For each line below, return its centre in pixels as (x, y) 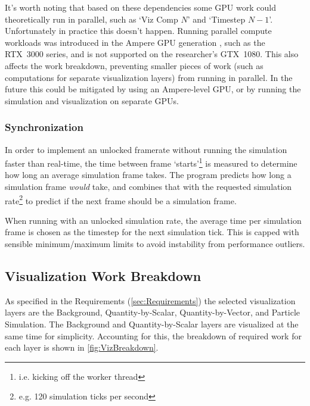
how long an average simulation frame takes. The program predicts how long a (148, 175)
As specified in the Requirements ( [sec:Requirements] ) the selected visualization (150, 300)
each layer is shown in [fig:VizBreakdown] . (82, 347)
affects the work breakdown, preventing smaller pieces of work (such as (134, 65)
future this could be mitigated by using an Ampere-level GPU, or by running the (153, 89)
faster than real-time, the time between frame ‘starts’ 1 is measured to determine (151, 162)
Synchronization (44, 127)
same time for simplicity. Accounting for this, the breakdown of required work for (153, 335)
